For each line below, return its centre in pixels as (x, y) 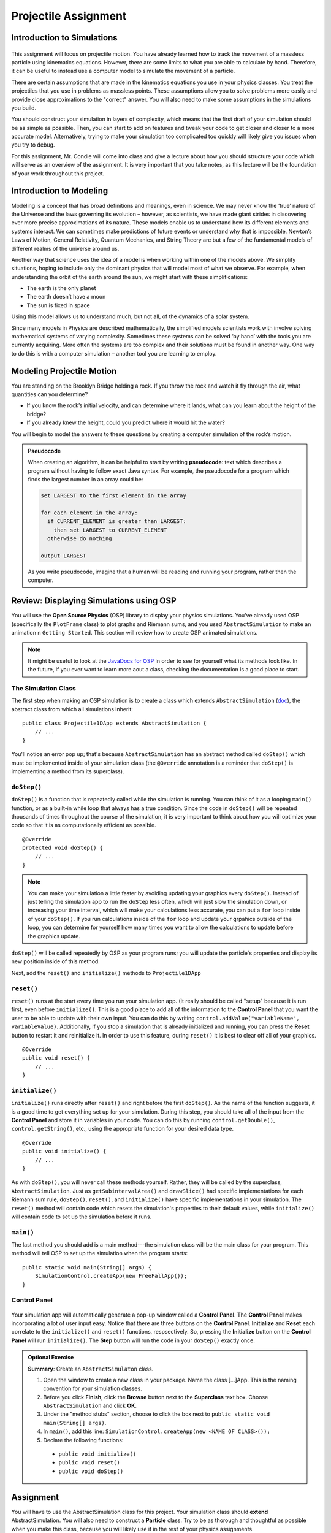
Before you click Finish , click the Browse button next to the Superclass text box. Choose (156, 1397)
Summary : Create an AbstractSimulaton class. (91, 1369)
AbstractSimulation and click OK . (90, 1406)
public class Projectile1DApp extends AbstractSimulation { (114, 723)
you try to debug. (33, 145)
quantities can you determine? (50, 394)
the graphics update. (54, 936)
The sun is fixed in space (58, 305)
